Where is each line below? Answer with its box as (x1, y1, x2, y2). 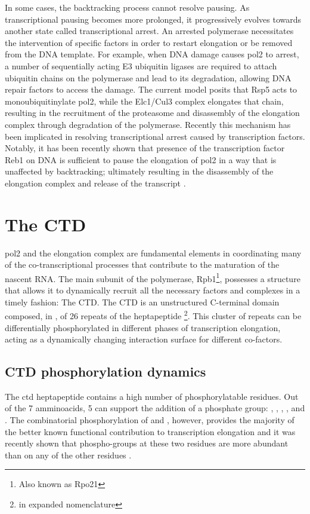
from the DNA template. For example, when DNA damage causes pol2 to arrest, (5, 48, 299, 60)
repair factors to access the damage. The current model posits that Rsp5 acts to (5, 83, 297, 96)
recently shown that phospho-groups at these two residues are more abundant (5, 437, 289, 449)
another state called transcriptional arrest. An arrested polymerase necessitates (5, 25, 294, 37)
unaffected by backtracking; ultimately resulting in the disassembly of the (5, 165, 274, 178)
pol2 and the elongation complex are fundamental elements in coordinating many (5, 246, 302, 259)
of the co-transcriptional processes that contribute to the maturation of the (5, 258, 280, 271)
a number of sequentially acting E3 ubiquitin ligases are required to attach (5, 59, 277, 72)
